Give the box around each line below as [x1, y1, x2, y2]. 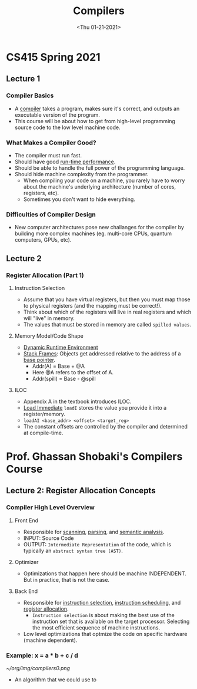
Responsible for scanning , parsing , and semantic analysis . [23, 528, 165, 535]
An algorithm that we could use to [14, 676, 97, 683]
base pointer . [23, 356, 56, 363]
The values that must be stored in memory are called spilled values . [23, 321, 191, 328]
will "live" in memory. [23, 314, 75, 322]
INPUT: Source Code [23, 535, 74, 542]
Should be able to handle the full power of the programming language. [14, 164, 185, 172]
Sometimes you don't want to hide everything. [23, 196, 135, 203]
